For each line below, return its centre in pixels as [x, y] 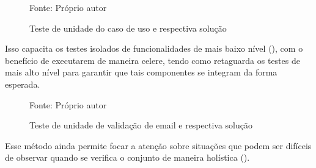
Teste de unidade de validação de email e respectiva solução [141, 125]
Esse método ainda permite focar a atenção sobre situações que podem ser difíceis [158, 145]
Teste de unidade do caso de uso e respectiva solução [128, 28]
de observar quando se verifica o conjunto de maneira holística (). [127, 157]
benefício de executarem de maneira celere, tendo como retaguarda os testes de [152, 60]
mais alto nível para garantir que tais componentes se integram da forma [141, 72]
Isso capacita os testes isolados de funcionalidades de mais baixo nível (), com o [154, 48]
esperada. [23, 84]
